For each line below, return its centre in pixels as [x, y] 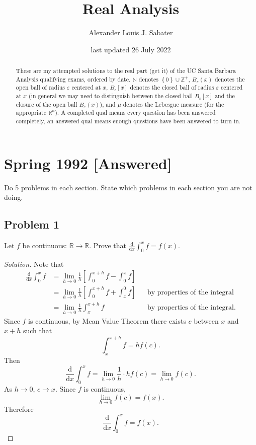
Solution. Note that [34, 264]
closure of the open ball [47, 104]
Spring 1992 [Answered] [88, 163]
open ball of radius [40, 87]
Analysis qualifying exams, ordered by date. [73, 79]
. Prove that [108, 245]
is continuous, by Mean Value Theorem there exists [107, 320]
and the [225, 96]
